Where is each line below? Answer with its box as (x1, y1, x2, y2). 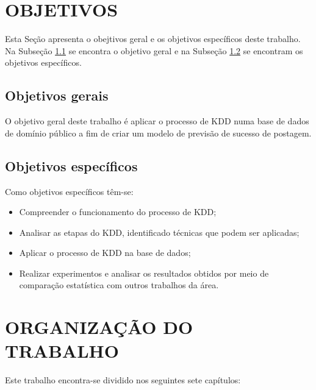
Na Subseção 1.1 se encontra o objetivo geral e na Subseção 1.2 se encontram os (5, 44, 303, 57)
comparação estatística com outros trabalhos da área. (19, 278, 219, 291)
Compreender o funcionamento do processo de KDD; (19, 205, 217, 218)
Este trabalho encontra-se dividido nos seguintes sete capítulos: (5, 374, 241, 386)
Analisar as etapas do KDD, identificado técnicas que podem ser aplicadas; (19, 225, 300, 238)
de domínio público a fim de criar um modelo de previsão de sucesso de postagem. (5, 126, 312, 139)
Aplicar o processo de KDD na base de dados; (19, 246, 191, 259)
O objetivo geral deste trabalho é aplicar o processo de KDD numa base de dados (5, 115, 309, 127)
